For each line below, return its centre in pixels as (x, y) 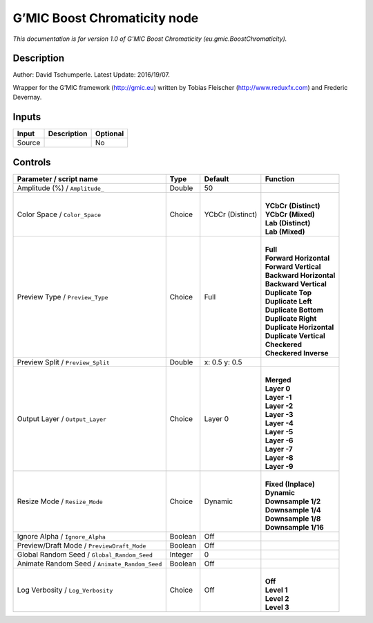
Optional (109, 133)
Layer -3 (279, 414)
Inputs (27, 117)
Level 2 (277, 598)
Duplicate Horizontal (299, 327)
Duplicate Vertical (295, 335)
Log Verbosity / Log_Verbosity (65, 590)
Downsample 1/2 (293, 501)
